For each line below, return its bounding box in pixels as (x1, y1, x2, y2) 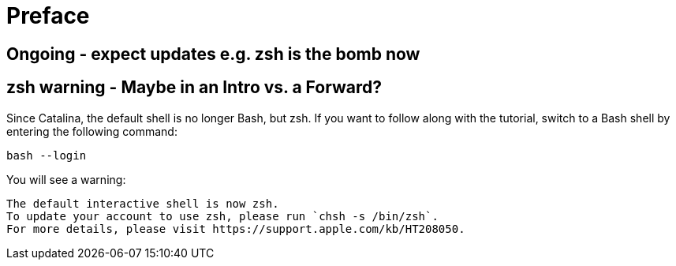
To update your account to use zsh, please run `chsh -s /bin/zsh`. (6, 209, 439, 223)
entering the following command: (6, 124, 177, 138)
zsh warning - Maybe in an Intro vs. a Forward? (6, 77, 382, 98)
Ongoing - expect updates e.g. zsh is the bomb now (6, 43, 420, 64)
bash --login (6, 148, 87, 162)
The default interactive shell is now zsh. (6, 197, 279, 210)
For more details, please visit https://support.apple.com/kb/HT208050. (6, 222, 465, 235)
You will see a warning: (6, 172, 126, 186)
